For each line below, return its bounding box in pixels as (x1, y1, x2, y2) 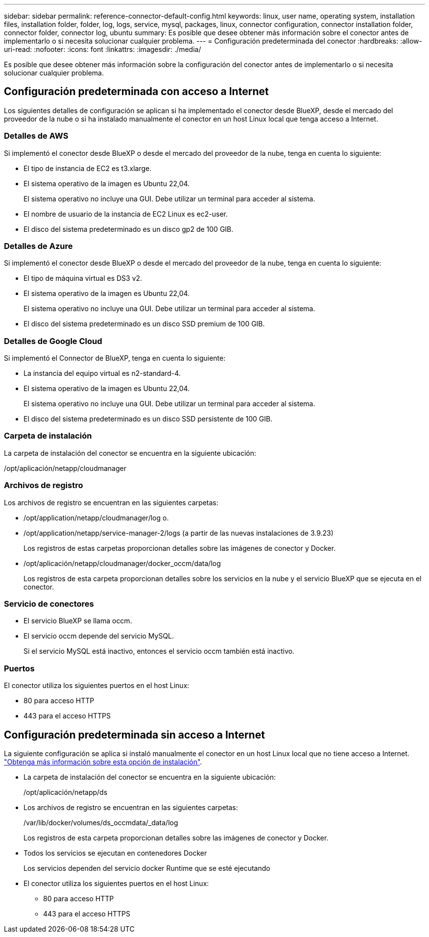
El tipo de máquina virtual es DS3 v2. (24, 274, 143, 283)
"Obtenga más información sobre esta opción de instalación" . (4, 757, 202, 766)
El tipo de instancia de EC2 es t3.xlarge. (24, 164, 152, 173)
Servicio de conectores (4, 598, 94, 609)
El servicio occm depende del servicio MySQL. (24, 632, 174, 641)
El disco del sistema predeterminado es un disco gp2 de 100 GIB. (24, 224, 234, 233)
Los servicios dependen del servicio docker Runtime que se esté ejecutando (24, 863, 270, 872)
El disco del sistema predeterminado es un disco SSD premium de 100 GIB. (24, 320, 265, 328)
